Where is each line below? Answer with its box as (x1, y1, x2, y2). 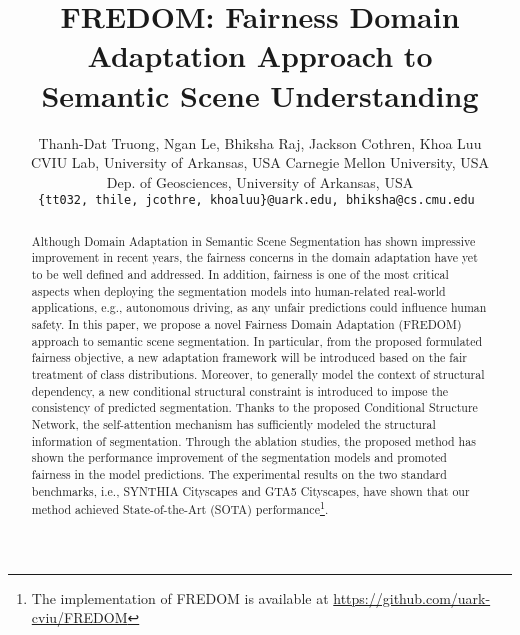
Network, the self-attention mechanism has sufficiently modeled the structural (31, 415, 436, 432)
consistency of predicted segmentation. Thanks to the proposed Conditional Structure (31, 399, 478, 416)
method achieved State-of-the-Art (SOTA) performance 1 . (31, 498, 329, 518)
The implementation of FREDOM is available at (31, 587, 329, 608)
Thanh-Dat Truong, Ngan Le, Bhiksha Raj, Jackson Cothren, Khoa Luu (38, 132, 482, 153)
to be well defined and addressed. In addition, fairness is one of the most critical (31, 266, 449, 283)
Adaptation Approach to (87, 35, 433, 76)
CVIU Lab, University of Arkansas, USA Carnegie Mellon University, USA (30, 152, 489, 173)
